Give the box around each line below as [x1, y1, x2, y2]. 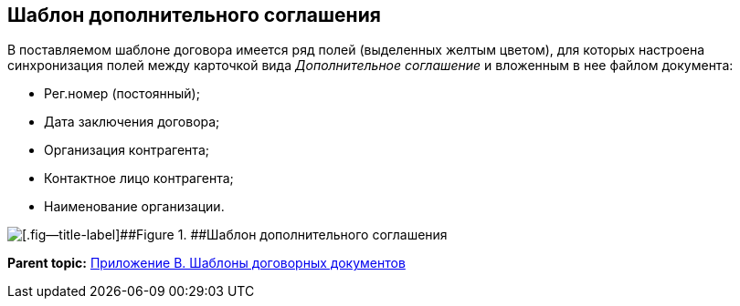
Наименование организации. [44, 199, 225, 215]
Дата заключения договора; [44, 114, 220, 130]
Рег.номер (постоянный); [44, 86, 200, 102]
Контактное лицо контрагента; [44, 170, 234, 187]
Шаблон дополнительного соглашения [7, 4, 381, 26]
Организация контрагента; [44, 142, 209, 158]
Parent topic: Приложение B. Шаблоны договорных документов [7, 255, 406, 271]
